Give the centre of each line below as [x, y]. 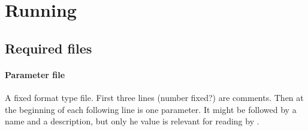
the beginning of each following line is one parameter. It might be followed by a [151, 109]
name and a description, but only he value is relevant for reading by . [132, 121]
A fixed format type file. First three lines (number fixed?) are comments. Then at [154, 97]
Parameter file [35, 74]
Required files [49, 48]
